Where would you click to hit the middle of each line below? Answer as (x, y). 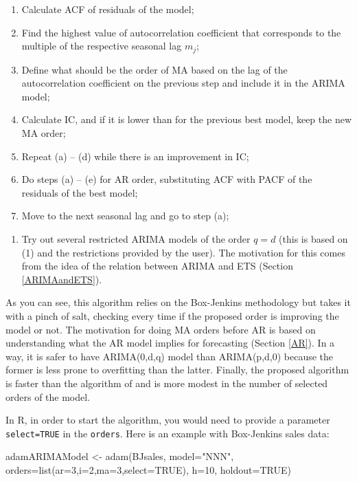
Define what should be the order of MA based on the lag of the (154, 69)
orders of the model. (48, 396)
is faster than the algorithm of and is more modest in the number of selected (167, 383)
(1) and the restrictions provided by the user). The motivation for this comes (183, 252)
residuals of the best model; (80, 192)
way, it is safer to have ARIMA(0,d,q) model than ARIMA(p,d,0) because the (170, 356)
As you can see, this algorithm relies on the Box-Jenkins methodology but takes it (178, 302)
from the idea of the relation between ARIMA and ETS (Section (157, 266)
